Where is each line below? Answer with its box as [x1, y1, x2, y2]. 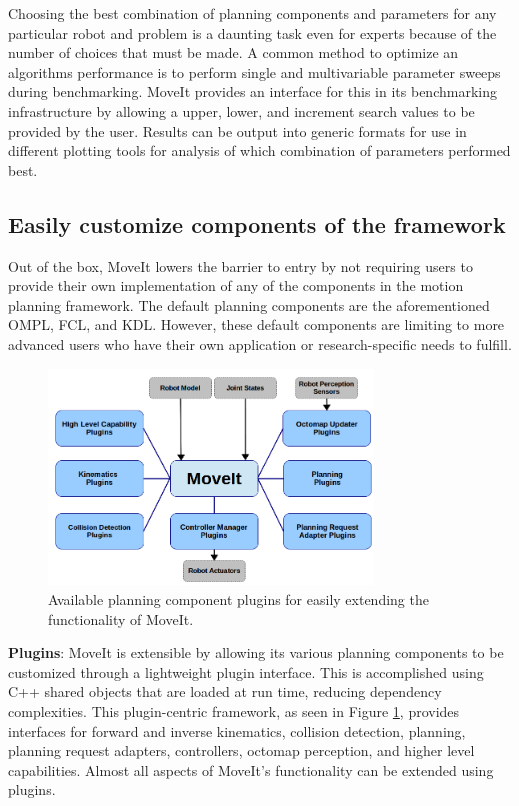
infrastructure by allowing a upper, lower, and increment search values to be [8, 100, 475, 121]
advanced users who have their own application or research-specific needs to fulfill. [8, 333, 512, 354]
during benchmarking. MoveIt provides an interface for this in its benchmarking [8, 81, 497, 102]
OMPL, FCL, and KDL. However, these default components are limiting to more [8, 314, 505, 335]
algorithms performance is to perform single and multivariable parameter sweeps [8, 61, 501, 82]
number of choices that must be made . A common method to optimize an [8, 42, 459, 63]
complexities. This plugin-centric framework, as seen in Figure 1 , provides [8, 701, 460, 721]
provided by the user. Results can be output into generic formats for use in [8, 120, 467, 141]
